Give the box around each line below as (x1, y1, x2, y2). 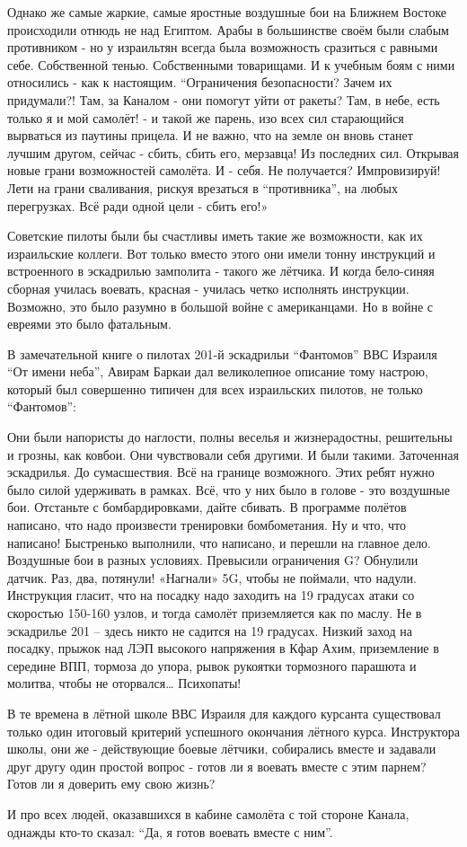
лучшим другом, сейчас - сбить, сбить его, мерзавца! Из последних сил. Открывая (7, 143, 459, 162)
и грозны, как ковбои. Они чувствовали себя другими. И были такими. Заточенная (7, 445, 459, 463)
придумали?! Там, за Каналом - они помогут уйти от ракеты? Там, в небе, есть (7, 90, 440, 109)
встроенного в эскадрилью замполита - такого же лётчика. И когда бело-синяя (7, 261, 435, 280)
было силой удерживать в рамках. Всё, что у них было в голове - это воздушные (7, 480, 450, 498)
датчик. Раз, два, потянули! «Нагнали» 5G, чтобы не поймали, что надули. (7, 568, 417, 587)
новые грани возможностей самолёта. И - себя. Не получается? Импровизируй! (7, 161, 441, 180)
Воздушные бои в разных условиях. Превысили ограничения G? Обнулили (7, 551, 419, 569)
